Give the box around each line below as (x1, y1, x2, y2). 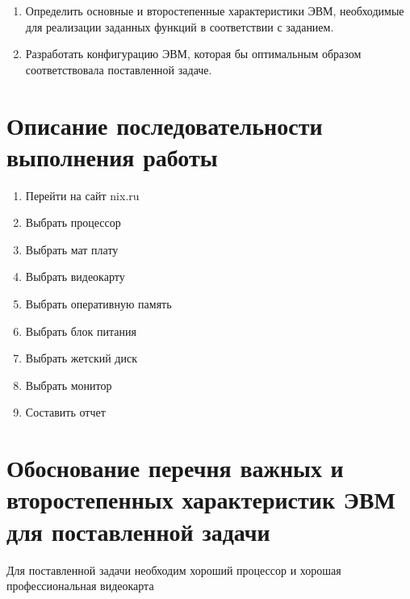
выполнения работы (6, 140, 218, 173)
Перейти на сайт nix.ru (25, 186, 140, 203)
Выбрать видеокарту (25, 268, 125, 285)
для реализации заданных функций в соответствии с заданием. (25, 18, 334, 35)
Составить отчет (25, 404, 106, 421)
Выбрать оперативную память (25, 295, 172, 312)
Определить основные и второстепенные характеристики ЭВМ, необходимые (25, 2, 404, 19)
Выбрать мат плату (25, 241, 119, 258)
